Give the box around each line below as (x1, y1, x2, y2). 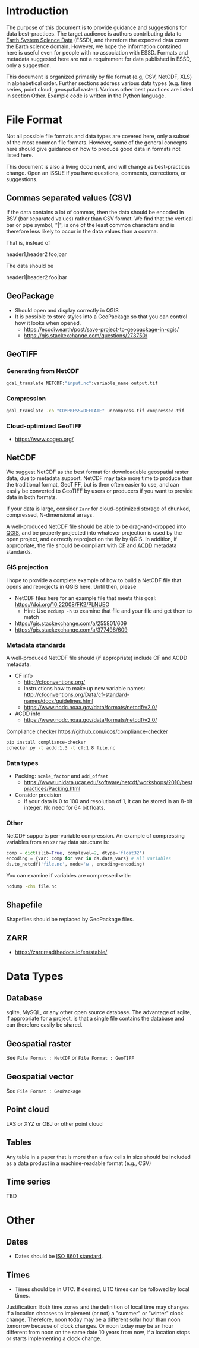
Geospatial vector (6, 1071, 74, 1082)
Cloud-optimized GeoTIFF (6, 422, 82, 430)
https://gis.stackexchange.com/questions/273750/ (23, 332, 148, 339)
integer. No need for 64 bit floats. (23, 804, 106, 811)
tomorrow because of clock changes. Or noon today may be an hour (6, 1322, 174, 1330)
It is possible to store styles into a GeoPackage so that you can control (14, 313, 188, 320)
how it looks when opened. (14, 319, 81, 326)
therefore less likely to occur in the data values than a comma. (6, 228, 159, 235)
